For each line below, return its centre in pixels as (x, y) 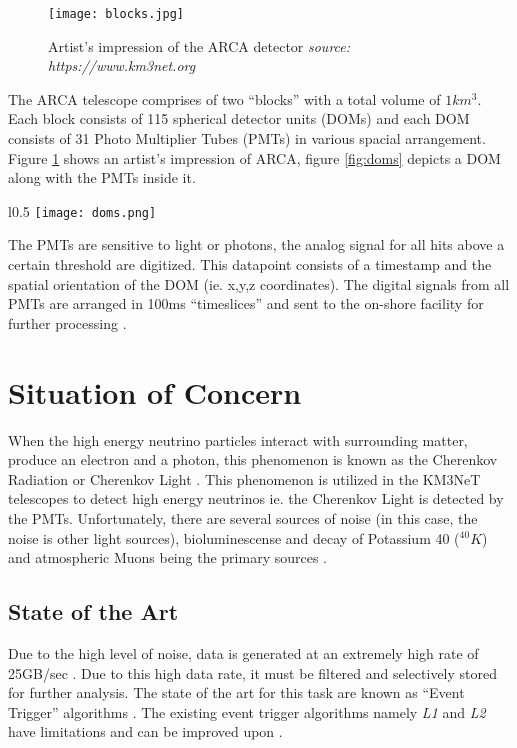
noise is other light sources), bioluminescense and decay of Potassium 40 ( (234, 537)
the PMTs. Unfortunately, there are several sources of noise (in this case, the (243, 517)
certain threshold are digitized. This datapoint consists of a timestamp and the (250, 264)
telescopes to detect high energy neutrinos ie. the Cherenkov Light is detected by (256, 498)
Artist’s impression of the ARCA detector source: (199, 45)
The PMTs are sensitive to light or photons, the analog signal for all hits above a (256, 244)
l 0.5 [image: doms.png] (82, 210)
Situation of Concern (155, 391)
